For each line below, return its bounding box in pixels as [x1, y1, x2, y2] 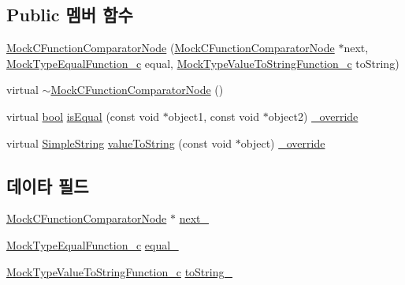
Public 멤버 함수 [6, 2, 133, 27]
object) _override [240, 134, 325, 151]
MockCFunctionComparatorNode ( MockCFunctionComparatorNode [6, 39, 335, 56]
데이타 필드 [6, 173, 89, 197]
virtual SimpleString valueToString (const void [6, 134, 232, 151]
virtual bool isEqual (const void [6, 107, 160, 124]
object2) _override [268, 107, 359, 124]
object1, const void [168, 107, 259, 124]
